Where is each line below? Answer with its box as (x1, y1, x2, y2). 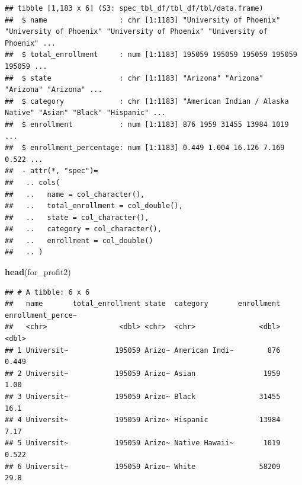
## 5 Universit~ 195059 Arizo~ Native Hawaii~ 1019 (5, 439, 281, 448)
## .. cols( (5, 178, 60, 187)
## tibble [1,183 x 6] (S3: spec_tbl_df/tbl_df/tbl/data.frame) (5, 4, 264, 12)
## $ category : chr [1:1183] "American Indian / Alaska (5, 97, 289, 106)
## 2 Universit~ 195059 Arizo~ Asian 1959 (5, 369, 281, 378)
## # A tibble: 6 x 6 (5, 288, 90, 296)
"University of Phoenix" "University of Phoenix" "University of (5, 27, 268, 36)
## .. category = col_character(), (5, 225, 162, 234)
